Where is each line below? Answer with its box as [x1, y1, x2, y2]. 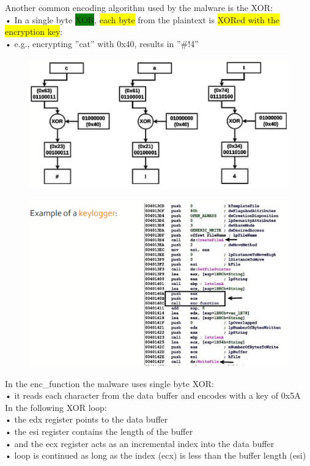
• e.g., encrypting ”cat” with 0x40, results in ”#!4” [5, 37, 199, 50]
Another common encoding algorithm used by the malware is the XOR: [5, 1, 273, 13]
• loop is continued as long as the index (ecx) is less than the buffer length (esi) [5, 449, 306, 462]
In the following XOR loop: [5, 401, 107, 413]
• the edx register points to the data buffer [5, 413, 168, 426]
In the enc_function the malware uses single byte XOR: [5, 377, 214, 390]
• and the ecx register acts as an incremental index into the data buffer [5, 437, 275, 449]
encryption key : [5, 25, 63, 38]
